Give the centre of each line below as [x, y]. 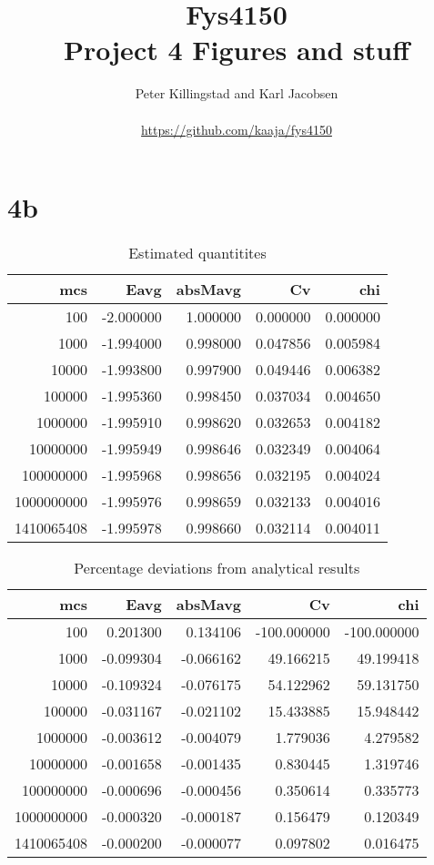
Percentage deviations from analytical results [217, 568]
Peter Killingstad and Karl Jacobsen [237, 93]
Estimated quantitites [197, 253]
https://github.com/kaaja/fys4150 [237, 129]
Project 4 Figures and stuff [237, 50]
